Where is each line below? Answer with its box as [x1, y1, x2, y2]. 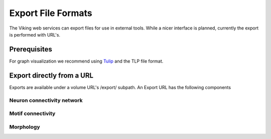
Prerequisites [9, 45, 52, 53]
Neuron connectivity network [9, 96, 83, 103]
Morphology [9, 123, 40, 130]
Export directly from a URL [9, 71, 94, 79]
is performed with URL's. [9, 31, 60, 37]
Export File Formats [9, 7, 92, 18]
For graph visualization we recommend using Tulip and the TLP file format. [9, 58, 164, 64]
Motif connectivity [9, 110, 56, 117]
